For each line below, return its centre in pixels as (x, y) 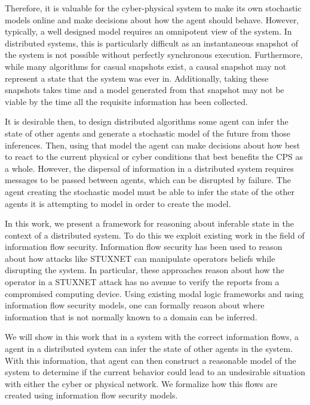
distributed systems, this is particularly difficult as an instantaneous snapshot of (151, 43)
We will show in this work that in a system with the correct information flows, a (152, 337)
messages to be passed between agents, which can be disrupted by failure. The (148, 180)
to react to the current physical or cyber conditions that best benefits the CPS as (154, 157)
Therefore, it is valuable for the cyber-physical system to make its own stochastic (153, 8)
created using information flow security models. (91, 395)
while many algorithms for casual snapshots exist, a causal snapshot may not (146, 66)
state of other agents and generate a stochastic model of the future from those (148, 133)
